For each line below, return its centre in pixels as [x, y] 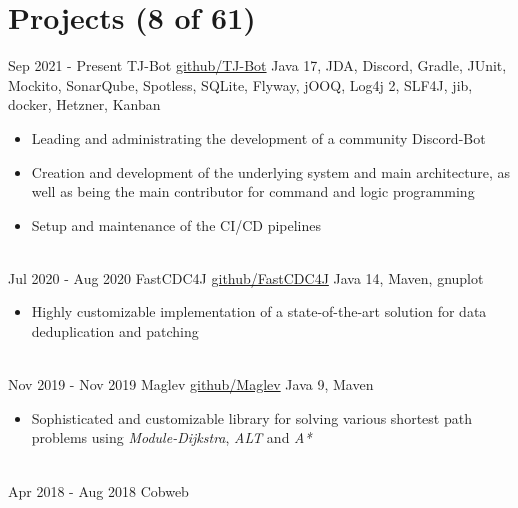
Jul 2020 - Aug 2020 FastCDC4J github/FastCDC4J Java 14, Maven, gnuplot [246, 277]
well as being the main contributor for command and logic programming [253, 191]
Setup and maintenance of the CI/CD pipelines [176, 224]
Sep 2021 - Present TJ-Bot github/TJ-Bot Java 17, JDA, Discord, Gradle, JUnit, [257, 65]
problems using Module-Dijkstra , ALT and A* [171, 437]
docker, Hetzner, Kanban [84, 104]
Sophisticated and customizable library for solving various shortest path [251, 417]
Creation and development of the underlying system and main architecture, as [271, 171]
